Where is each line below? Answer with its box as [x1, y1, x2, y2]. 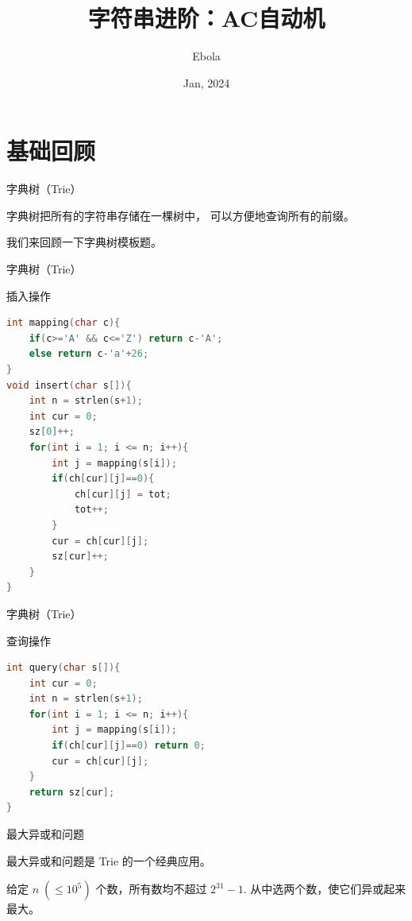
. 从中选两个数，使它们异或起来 [243, 880, 406, 897]
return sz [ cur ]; [29, 786, 115, 798]
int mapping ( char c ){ [6, 317, 121, 329]
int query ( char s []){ [6, 662, 121, 674]
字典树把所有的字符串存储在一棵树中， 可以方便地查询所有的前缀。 [6, 207, 355, 223]
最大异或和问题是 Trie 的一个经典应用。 [6, 852, 211, 869]
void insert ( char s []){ [6, 379, 132, 391]
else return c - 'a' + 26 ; [29, 348, 149, 360]
